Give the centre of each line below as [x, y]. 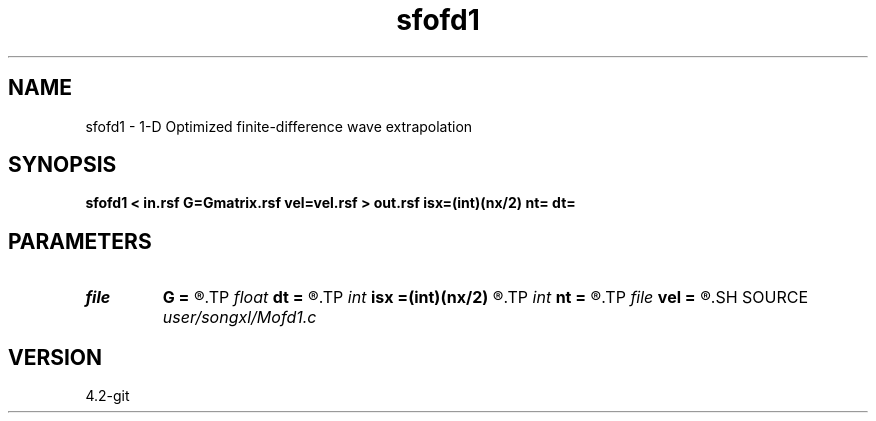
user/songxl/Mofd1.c [239, 317]
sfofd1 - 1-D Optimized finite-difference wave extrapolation [279, 126]
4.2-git [107, 396]
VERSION [55, 357]
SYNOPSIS [62, 165]
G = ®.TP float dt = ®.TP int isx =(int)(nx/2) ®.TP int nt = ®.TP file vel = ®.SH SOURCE [485, 297]
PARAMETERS [80, 241]
